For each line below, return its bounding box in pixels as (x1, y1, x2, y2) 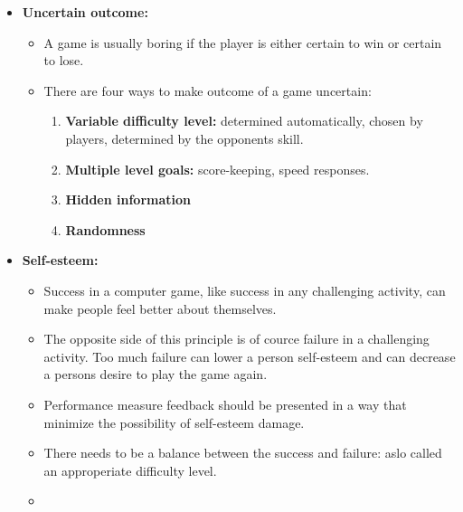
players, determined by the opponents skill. (65, 128, 304, 147)
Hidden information (65, 190, 192, 209)
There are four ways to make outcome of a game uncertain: (43, 81, 372, 100)
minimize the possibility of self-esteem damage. (43, 412, 305, 431)
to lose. (43, 51, 84, 70)
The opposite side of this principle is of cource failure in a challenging (43, 329, 430, 348)
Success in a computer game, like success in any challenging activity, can (43, 280, 446, 299)
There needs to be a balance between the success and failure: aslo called (43, 443, 442, 462)
